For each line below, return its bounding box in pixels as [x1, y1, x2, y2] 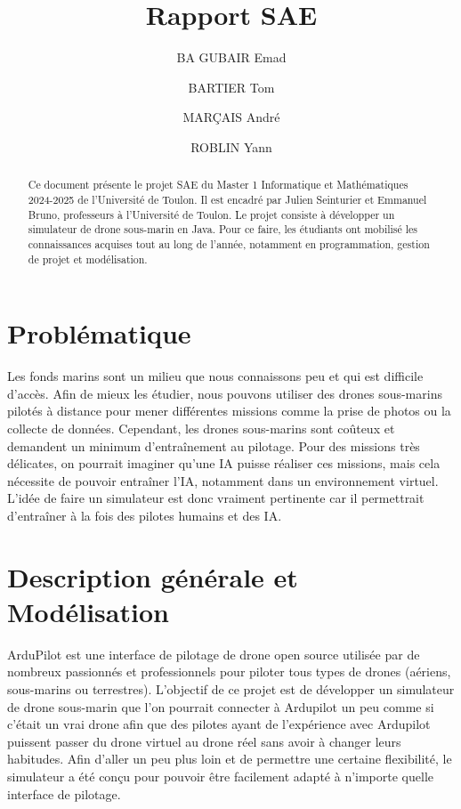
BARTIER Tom [188, 77, 275, 96]
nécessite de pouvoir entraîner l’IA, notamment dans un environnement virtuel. [7, 471, 439, 489]
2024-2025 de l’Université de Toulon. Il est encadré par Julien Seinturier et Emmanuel [28, 191, 427, 206]
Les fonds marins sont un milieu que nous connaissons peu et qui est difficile [7, 367, 424, 385]
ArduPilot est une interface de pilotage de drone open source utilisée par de [7, 644, 420, 663]
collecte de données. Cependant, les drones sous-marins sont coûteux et [7, 418, 395, 437]
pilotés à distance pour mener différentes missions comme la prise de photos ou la [7, 401, 451, 420]
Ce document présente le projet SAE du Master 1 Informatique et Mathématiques [28, 177, 408, 192]
